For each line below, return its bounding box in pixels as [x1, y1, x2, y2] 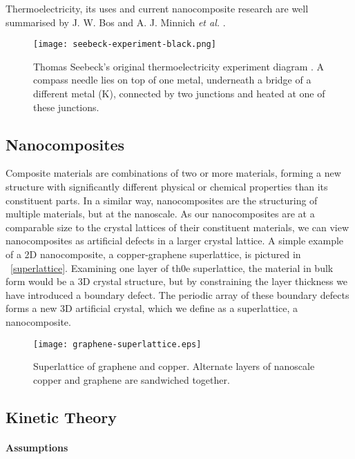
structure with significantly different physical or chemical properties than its [6, 179, 328, 194]
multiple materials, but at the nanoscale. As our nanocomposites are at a [6, 206, 315, 221]
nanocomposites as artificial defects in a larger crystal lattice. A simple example [6, 233, 344, 248]
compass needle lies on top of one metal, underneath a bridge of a [33, 72, 311, 87]
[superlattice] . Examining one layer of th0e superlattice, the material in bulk [10, 260, 334, 275]
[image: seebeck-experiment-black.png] [33, 39, 216, 50]
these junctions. [33, 99, 99, 114]
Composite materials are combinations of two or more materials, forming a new [6, 166, 341, 180]
